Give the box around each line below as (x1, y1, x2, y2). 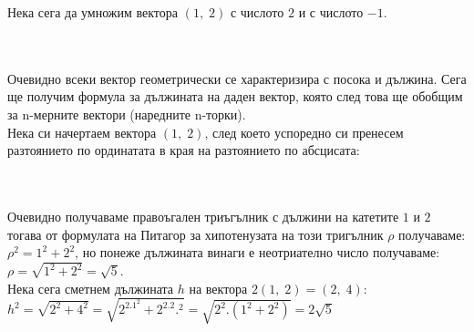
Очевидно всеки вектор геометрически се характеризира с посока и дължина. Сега (7, 68, 467, 88)
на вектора (189, 278, 248, 297)
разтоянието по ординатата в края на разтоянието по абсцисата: (7, 140, 360, 160)
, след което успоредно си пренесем (204, 122, 404, 141)
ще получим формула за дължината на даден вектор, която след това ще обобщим (7, 87, 463, 106)
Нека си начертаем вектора (7, 122, 157, 141)
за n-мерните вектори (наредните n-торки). (7, 104, 246, 123)
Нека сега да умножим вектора (7, 3, 179, 21)
